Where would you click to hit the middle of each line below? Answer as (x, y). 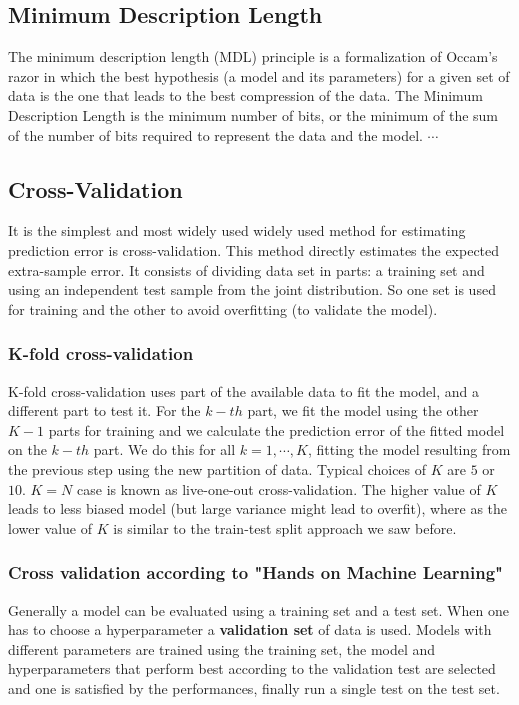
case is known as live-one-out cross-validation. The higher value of (279, 488)
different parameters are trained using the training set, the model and (222, 648)
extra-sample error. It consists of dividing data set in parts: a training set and (246, 269)
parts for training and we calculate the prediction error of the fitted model (276, 429)
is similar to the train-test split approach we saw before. (285, 527)
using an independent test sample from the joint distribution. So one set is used (252, 289)
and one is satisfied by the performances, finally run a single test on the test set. (254, 687)
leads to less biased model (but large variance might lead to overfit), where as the (258, 508)
